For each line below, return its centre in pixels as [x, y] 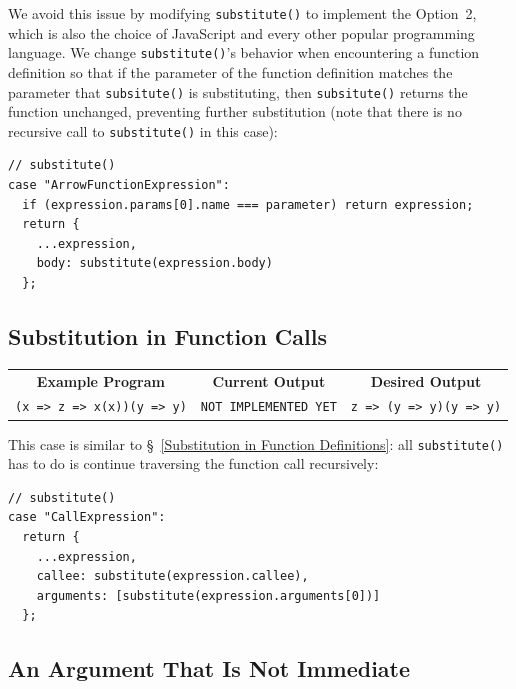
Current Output [269, 380]
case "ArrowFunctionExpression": [119, 185]
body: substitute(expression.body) [154, 263]
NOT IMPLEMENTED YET [268, 407]
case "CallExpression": [87, 517]
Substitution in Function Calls [167, 335]
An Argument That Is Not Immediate [209, 668]
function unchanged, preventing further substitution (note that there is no [235, 111]
